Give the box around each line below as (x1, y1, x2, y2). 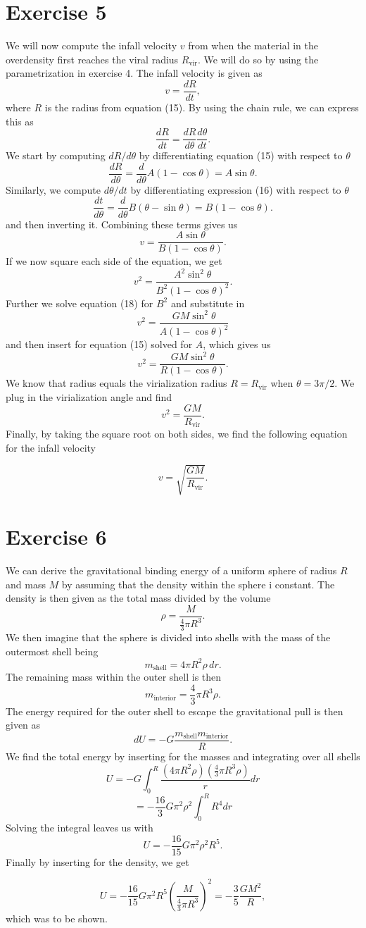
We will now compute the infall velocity (6, 38, 177, 53)
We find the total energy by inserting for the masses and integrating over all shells (6, 748, 360, 763)
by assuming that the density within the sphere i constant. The (61, 576, 335, 591)
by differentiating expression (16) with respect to (130, 182, 341, 197)
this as (6, 113, 34, 128)
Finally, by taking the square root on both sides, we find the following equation (6, 426, 348, 441)
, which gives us (203, 337, 271, 352)
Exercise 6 (6, 521, 107, 550)
